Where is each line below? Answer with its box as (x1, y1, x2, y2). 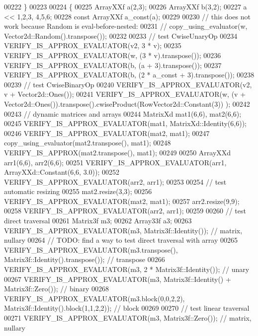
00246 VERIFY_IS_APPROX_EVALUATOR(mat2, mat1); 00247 (4, 128, 210, 138)
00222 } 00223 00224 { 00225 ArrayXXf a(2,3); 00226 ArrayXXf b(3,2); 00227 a (4, 1, 247, 11)
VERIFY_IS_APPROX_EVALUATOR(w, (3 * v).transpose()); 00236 (4, 50, 221, 60)
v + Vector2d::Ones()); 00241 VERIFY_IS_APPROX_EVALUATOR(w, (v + (4, 89, 246, 99)
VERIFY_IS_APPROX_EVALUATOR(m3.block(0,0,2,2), (4, 293, 185, 303)
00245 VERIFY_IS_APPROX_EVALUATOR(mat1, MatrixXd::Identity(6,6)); (4, 118, 247, 129)
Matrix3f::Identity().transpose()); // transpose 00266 (4, 254, 165, 265)
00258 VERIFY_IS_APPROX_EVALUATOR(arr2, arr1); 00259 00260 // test (4, 205, 246, 216)
